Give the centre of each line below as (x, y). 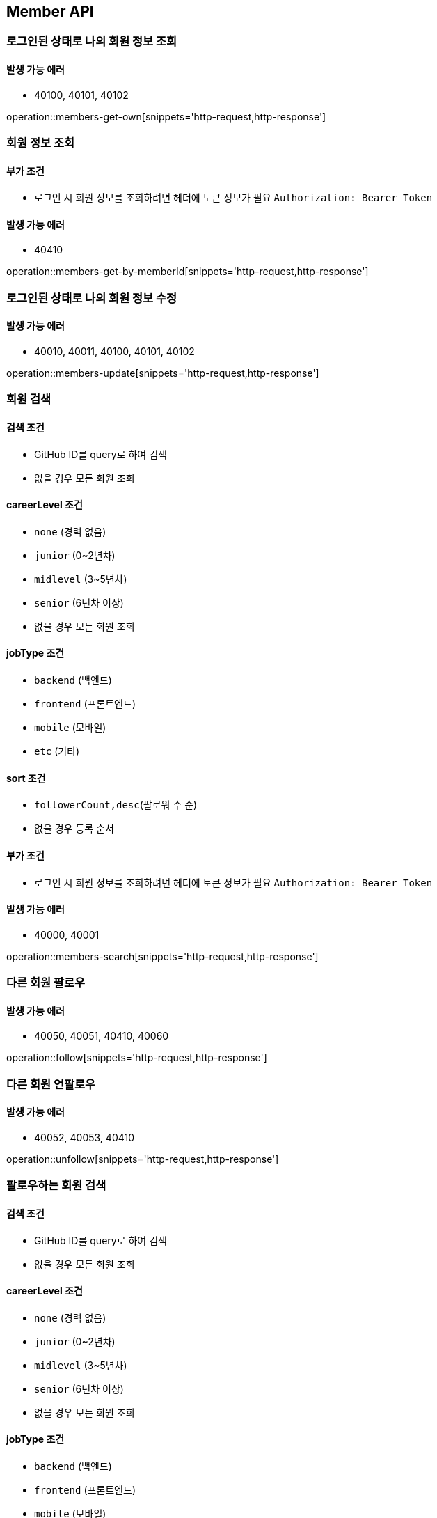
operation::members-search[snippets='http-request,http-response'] (162, 956)
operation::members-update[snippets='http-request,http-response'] (163, 373)
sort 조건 (26, 778)
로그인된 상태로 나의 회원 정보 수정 (92, 298)
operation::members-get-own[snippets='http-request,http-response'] (166, 116)
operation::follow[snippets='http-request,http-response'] (137, 1058)
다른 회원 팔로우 (46, 983)
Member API (50, 11)
